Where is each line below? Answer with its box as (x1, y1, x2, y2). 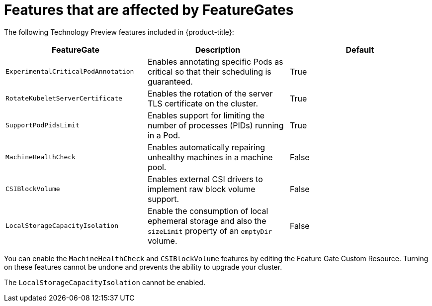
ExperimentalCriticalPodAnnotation (5, 68, 134, 76)
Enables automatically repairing (147, 142, 265, 152)
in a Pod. (147, 130, 180, 140)
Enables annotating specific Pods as (147, 56, 283, 67)
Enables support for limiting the (147, 110, 265, 120)
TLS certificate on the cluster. (147, 98, 258, 108)
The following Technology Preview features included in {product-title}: (4, 27, 234, 36)
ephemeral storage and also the (147, 215, 266, 226)
